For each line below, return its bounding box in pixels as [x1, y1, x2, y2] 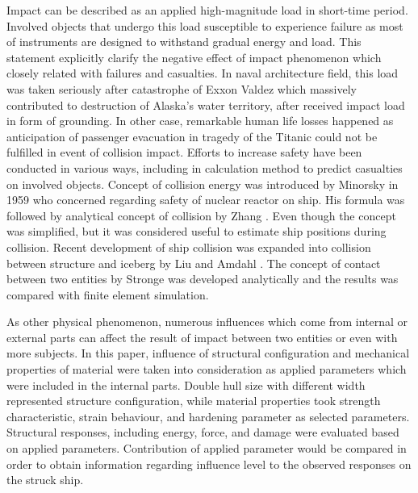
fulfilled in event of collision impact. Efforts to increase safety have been [6, 144, 362, 161]
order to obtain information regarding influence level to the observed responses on [6, 455, 412, 472]
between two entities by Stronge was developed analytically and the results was [6, 270, 399, 287]
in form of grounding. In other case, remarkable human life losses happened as [6, 112, 394, 129]
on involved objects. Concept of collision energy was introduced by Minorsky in [6, 175, 399, 192]
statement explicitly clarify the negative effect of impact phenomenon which [6, 48, 382, 65]
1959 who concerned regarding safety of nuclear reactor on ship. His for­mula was [6, 191, 405, 208]
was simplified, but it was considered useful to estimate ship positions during [6, 223, 387, 240]
